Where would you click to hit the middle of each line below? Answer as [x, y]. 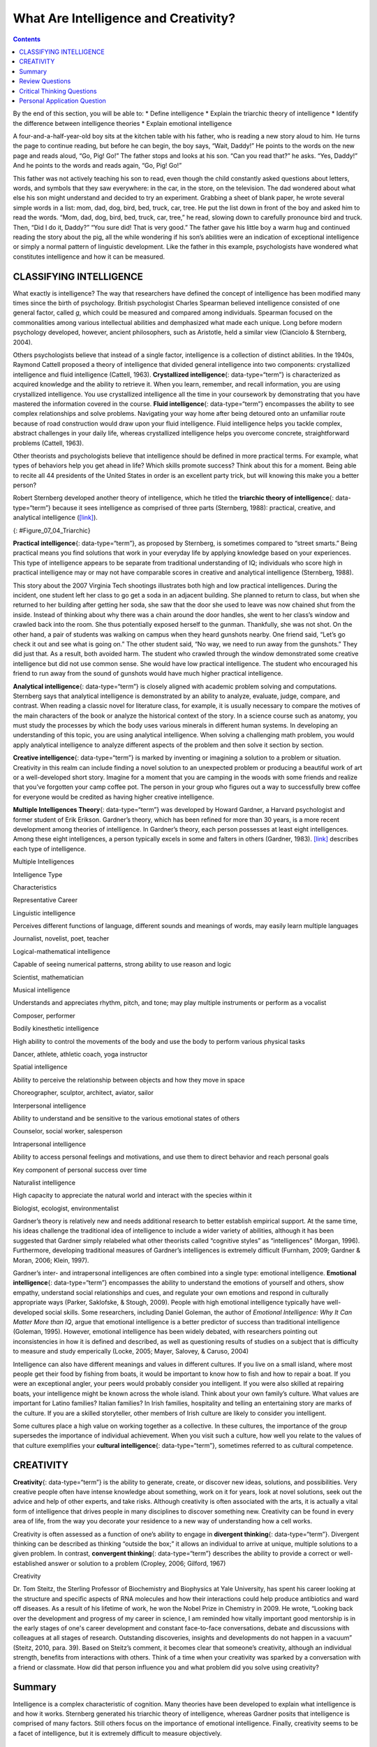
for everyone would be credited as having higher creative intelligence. [113, 797]
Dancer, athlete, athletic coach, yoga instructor [80, 1054]
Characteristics [35, 887]
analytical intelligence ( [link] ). [55, 518]
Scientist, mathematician [48, 977]
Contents [27, 39]
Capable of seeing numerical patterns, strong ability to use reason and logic [122, 964]
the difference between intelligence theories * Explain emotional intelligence [123, 123]
